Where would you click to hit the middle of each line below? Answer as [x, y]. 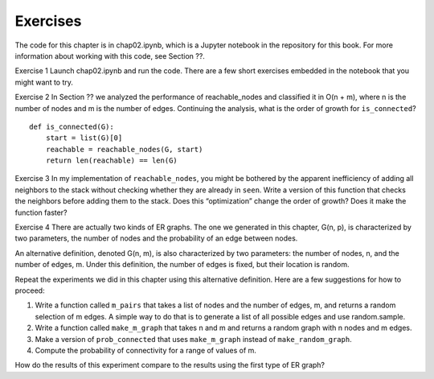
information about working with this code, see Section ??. [110, 56]
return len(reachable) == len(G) [112, 161]
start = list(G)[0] [84, 138]
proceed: [30, 290]
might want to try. [44, 82]
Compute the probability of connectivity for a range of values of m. [146, 350]
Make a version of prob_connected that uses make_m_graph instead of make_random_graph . [194, 339]
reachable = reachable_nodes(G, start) [124, 149]
